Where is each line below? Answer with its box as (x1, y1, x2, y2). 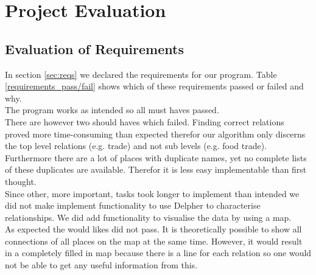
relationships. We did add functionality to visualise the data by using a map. (5, 211, 292, 223)
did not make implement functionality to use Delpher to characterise (5, 199, 261, 212)
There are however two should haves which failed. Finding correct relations (5, 115, 284, 128)
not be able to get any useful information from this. (5, 259, 198, 271)
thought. (5, 175, 37, 187)
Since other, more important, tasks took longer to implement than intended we (5, 187, 300, 200)
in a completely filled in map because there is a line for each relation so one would (5, 246, 312, 259)
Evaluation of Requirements (5, 39, 184, 58)
